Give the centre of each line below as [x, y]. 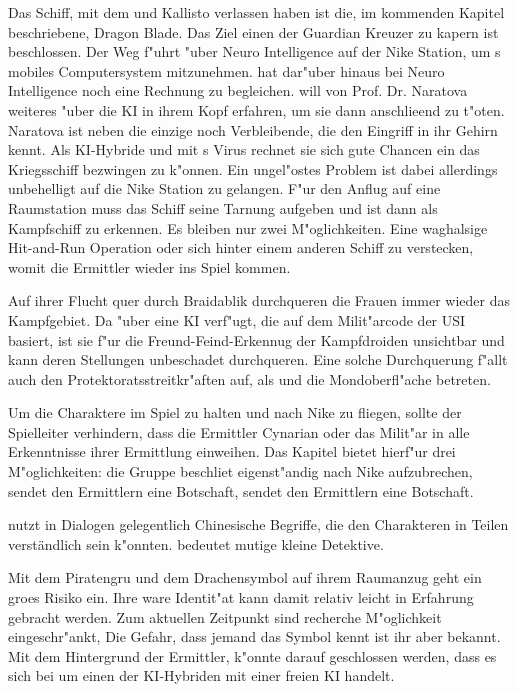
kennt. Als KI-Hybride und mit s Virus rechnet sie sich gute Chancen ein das [244, 149]
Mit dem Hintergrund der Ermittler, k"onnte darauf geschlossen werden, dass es [252, 655]
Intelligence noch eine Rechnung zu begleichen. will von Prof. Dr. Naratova [238, 90]
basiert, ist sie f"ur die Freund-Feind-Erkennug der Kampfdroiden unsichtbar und [256, 339]
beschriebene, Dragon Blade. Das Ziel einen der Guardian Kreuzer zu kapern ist [253, 31]
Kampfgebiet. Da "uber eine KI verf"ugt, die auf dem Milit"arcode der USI [237, 319]
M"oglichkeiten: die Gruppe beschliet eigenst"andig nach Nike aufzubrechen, [240, 471]
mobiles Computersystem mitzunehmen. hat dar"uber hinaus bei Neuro [226, 70]
